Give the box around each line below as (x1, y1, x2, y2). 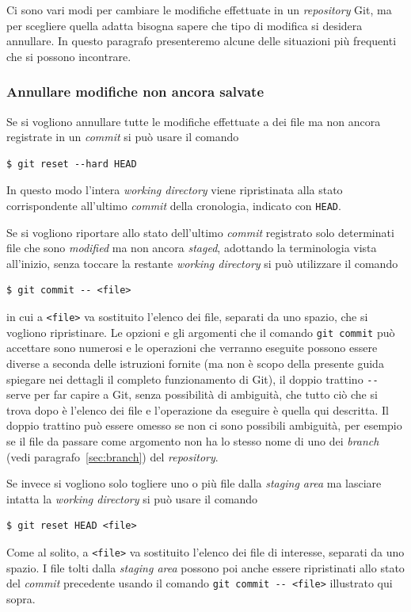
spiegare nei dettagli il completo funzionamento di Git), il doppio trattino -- (6, 370, 379, 387)
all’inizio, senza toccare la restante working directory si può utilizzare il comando (6, 254, 398, 271)
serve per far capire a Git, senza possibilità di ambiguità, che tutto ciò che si (6, 386, 378, 403)
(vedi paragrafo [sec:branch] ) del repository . (6, 448, 219, 465)
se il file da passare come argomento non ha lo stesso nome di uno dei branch (6, 432, 379, 449)
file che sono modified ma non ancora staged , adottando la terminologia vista (6, 239, 377, 256)
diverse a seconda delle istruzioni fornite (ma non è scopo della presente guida (6, 354, 384, 371)
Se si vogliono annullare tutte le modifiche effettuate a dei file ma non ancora (6, 113, 381, 129)
